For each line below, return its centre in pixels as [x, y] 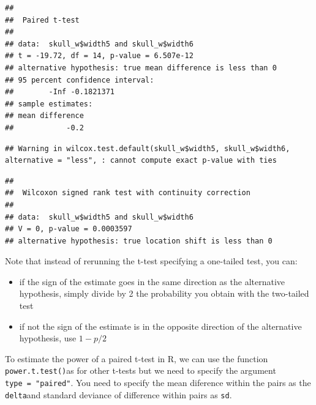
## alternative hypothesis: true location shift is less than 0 [139, 241]
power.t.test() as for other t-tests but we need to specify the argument [141, 370]
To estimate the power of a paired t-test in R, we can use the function [137, 358]
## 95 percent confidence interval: [80, 80]
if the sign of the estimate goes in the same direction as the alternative [152, 281]
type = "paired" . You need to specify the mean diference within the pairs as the [158, 383]
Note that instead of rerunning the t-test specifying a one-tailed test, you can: [151, 261]
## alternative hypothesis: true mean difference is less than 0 [141, 68]
